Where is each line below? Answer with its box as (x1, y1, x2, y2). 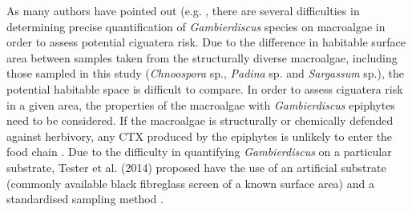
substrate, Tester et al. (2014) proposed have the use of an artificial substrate (6, 158, 386, 175)
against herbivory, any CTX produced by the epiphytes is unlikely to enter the (6, 127, 393, 144)
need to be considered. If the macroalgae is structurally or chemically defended (6, 112, 394, 129)
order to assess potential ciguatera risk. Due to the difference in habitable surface (6, 34, 406, 50)
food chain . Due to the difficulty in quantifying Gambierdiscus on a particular (6, 143, 392, 160)
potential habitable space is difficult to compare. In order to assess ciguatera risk (6, 80, 403, 97)
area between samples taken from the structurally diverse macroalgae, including (6, 49, 398, 66)
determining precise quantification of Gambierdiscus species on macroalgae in (6, 18, 386, 34)
